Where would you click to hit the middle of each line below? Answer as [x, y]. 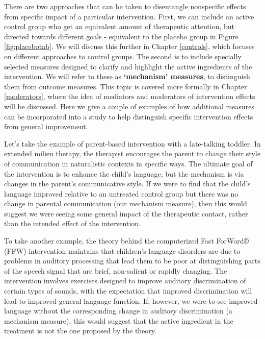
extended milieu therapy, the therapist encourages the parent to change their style [132, 153]
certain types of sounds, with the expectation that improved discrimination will [128, 291]
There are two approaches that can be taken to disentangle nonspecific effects [125, 6]
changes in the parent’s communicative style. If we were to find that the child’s [127, 184]
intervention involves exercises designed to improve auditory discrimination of [125, 281]
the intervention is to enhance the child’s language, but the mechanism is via [124, 173]
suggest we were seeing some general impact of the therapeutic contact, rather [126, 213]
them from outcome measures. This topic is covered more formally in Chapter [126, 86]
